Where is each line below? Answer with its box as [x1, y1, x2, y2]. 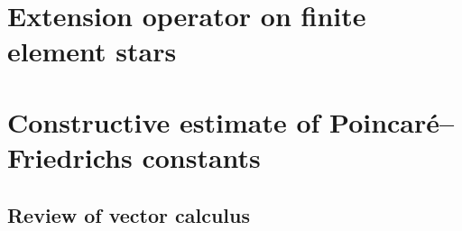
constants [142, 138, 261, 175]
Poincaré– [329, 103, 455, 140]
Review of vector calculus [7, 200, 250, 228]
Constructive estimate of [7, 103, 320, 140]
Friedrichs [7, 138, 133, 175]
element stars [7, 32, 177, 69]
